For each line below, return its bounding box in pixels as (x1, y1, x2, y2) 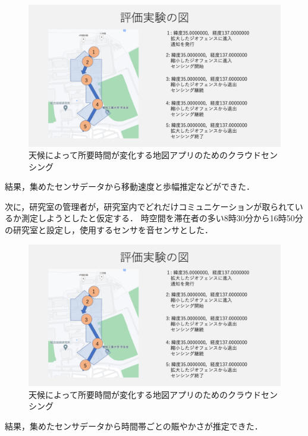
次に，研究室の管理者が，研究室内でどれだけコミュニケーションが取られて (5, 200, 295, 212)
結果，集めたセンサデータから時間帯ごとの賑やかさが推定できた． (5, 419, 263, 432)
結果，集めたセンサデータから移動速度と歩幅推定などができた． (5, 180, 254, 193)
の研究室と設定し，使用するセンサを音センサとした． (5, 224, 213, 236)
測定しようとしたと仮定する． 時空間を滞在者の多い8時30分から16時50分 (21, 212, 303, 224)
